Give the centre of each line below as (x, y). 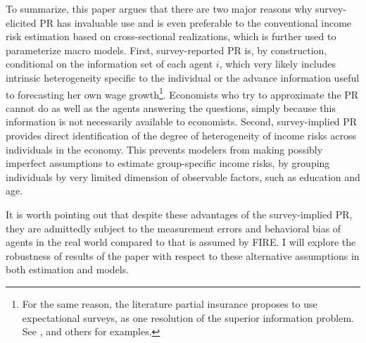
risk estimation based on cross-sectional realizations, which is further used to (171, 36)
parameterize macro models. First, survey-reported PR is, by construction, (166, 50)
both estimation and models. (68, 269)
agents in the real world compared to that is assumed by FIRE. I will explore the (181, 242)
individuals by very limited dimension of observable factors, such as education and (183, 176)
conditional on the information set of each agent (109, 64)
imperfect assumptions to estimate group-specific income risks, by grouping (168, 163)
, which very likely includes (278, 64)
